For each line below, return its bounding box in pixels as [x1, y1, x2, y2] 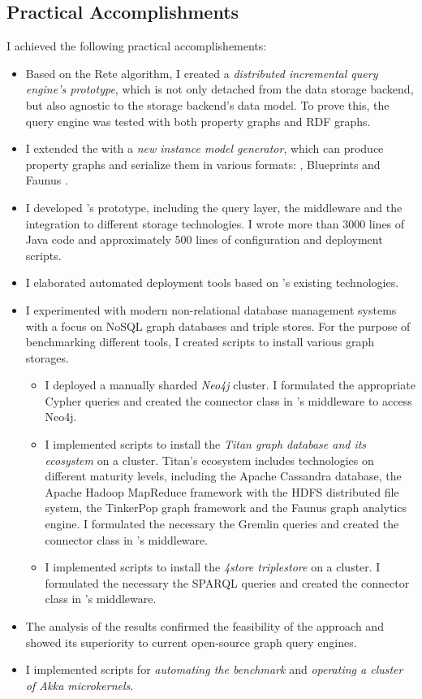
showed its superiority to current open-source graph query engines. [25, 633, 357, 650]
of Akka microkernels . [25, 676, 134, 693]
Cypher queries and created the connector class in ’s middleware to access [45, 392, 412, 409]
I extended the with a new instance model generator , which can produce [25, 140, 384, 157]
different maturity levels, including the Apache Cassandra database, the [45, 467, 402, 484]
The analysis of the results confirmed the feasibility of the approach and [25, 618, 384, 635]
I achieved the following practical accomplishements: [6, 37, 267, 54]
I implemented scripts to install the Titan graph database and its [45, 436, 367, 453]
